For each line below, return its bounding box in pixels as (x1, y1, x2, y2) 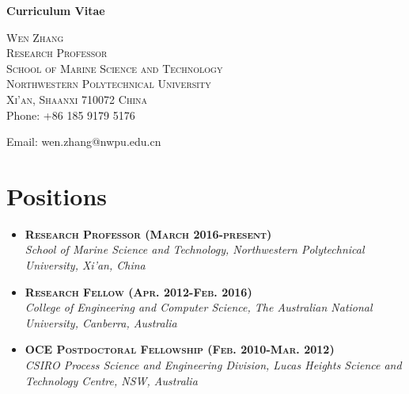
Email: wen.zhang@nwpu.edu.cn (6, 133, 161, 150)
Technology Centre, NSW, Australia (25, 372, 198, 388)
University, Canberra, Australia (25, 314, 177, 331)
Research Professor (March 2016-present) (25, 225, 272, 242)
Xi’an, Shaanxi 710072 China (6, 90, 147, 107)
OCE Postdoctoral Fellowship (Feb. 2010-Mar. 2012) (25, 341, 335, 358)
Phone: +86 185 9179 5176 (6, 106, 135, 123)
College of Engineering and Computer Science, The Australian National (25, 299, 373, 316)
